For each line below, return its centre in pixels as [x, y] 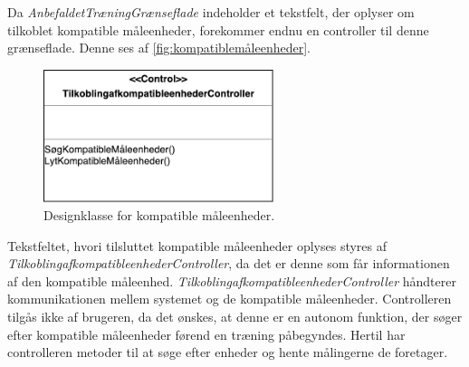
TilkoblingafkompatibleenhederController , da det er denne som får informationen [229, 263]
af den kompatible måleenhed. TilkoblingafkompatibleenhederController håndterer [232, 280]
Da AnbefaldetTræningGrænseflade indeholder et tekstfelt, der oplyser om [211, 12]
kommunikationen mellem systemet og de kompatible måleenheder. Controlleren [230, 299]
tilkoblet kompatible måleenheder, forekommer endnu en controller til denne [218, 29]
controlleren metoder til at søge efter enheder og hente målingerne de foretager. [228, 352]
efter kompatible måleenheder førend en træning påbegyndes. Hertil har [206, 334]
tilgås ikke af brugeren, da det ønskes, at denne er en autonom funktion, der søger [235, 317]
